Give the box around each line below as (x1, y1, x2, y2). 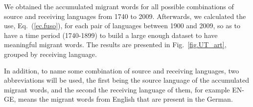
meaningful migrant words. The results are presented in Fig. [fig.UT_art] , (4, 39, 227, 50)
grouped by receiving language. (4, 49, 97, 59)
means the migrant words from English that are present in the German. (18, 94, 233, 104)
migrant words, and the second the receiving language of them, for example (4, 84, 230, 94)
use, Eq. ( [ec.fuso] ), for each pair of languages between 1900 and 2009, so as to (4, 20, 240, 31)
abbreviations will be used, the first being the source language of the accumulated (4, 75, 249, 85)
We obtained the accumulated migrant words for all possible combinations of (4, 1, 234, 11)
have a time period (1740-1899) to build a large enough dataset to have (4, 30, 218, 40)
